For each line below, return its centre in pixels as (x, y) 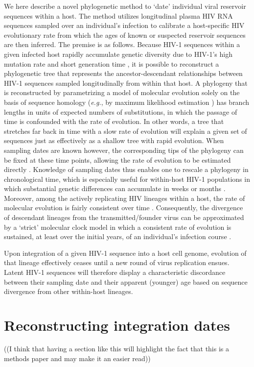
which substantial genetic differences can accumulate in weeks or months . (115, 188)
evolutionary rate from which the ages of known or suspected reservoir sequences (125, 35)
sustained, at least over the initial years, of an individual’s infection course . (118, 236)
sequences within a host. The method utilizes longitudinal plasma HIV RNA (118, 15)
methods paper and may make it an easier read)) (77, 358)
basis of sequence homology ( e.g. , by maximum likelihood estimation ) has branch (127, 102)
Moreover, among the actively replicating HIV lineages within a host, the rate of (125, 198)
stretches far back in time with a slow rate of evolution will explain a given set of (126, 131)
